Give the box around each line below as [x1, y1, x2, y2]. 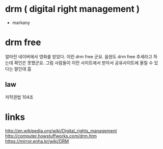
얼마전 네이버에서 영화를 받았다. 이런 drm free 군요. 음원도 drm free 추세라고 [5, 53, 153, 59]
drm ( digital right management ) [5, 3, 140, 15]
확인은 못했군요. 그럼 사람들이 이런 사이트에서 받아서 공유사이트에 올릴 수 [14, 60, 153, 66]
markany [12, 20, 30, 25]
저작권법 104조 [5, 94, 33, 100]
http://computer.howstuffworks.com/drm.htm [5, 133, 97, 139]
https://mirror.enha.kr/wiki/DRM [5, 138, 69, 144]
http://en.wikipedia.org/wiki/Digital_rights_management [5, 127, 117, 133]
